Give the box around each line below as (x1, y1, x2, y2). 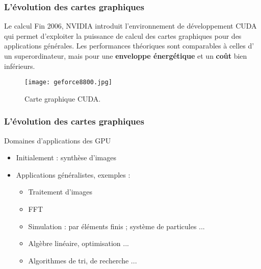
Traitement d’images (28, 186, 92, 197)
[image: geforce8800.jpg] (24, 79, 112, 86)
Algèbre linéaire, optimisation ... (28, 238, 129, 249)
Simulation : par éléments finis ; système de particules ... (28, 221, 205, 231)
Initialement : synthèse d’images (16, 152, 117, 163)
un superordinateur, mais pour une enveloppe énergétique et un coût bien (4, 51, 247, 61)
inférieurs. (4, 60, 35, 71)
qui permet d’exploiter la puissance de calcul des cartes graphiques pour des (4, 30, 242, 41)
